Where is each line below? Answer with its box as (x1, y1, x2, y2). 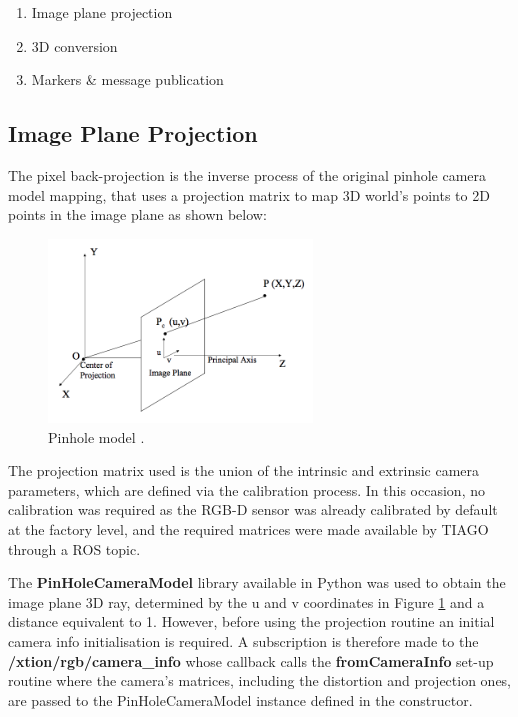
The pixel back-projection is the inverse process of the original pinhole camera (8, 164, 487, 185)
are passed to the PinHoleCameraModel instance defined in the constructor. (8, 689, 473, 710)
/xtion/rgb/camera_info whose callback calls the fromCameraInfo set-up (8, 650, 494, 671)
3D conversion (31, 35, 118, 56)
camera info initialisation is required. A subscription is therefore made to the (8, 630, 479, 651)
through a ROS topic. (8, 538, 141, 559)
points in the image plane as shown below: (8, 204, 267, 225)
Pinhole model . (48, 426, 145, 447)
